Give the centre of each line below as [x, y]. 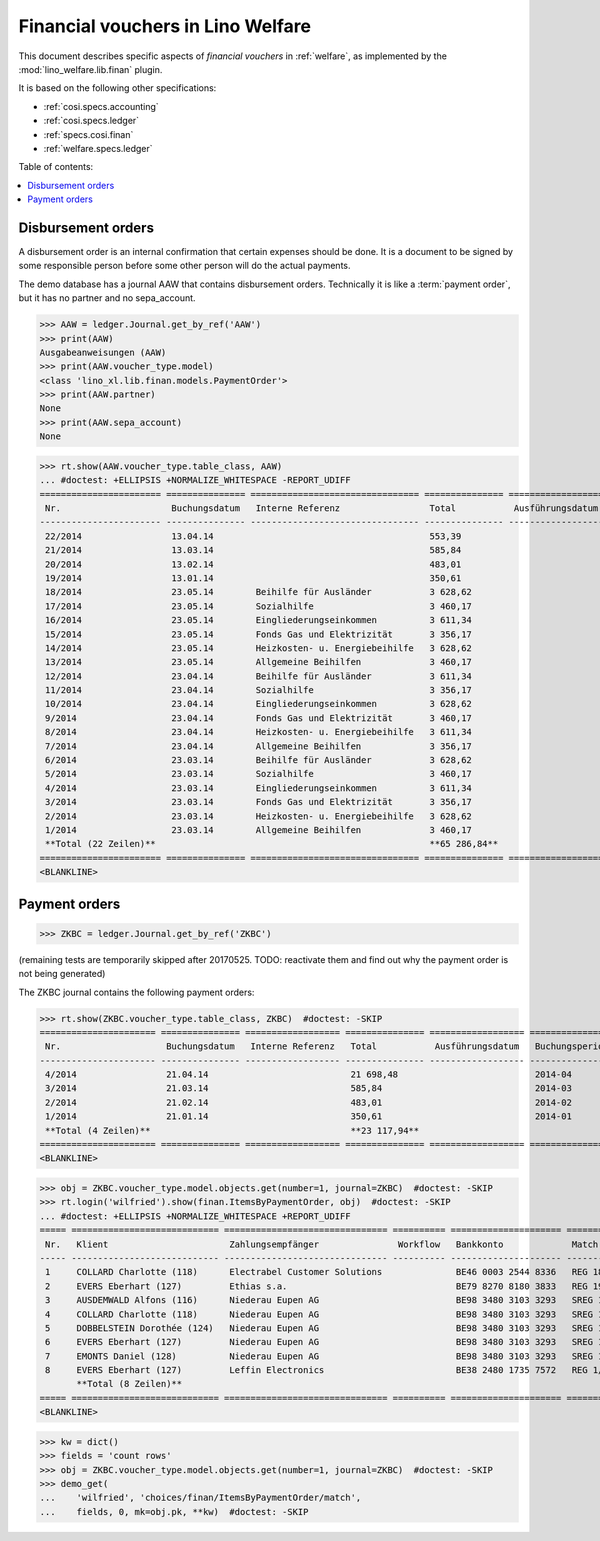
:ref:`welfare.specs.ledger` [98, 148]
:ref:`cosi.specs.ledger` [91, 121]
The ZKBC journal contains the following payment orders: [136, 992]
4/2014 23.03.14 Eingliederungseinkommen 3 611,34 [258, 788]
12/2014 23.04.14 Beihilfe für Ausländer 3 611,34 [258, 676]
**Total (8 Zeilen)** [129, 1384]
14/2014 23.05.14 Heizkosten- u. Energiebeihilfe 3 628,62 [258, 648]
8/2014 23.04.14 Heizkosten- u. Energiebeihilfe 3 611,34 [258, 732]
